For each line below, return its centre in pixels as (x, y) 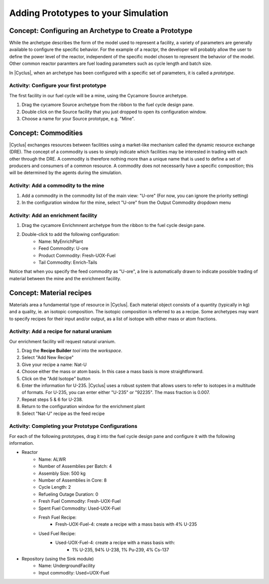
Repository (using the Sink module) (58, 559)
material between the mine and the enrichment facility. (65, 278)
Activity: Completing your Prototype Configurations (73, 426)
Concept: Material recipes (51, 292)
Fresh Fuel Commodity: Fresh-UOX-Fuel (80, 501)
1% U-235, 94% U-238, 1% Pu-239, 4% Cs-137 (121, 550)
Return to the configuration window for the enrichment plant (83, 406)
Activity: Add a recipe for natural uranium (61, 332)
